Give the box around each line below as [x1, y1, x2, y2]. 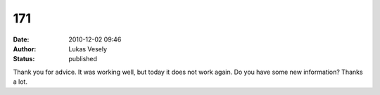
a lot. [13, 77, 28, 86]
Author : [13, 44, 37, 53]
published [68, 55, 98, 63]
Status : [13, 55, 35, 63]
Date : [13, 35, 30, 44]
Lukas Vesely [68, 44, 108, 53]
